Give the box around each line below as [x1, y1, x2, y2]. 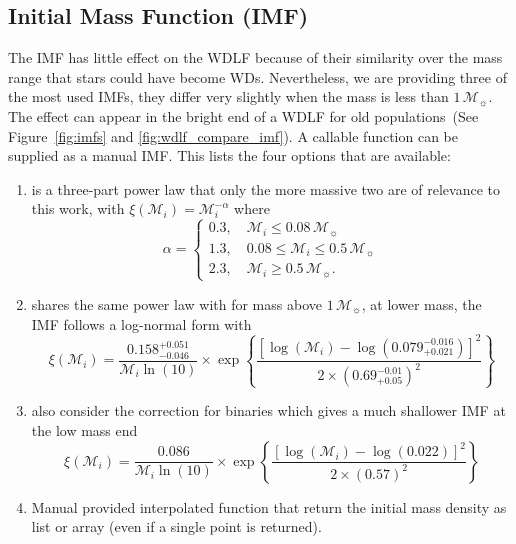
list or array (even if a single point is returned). [31, 516, 322, 537]
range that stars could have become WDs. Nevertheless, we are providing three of [8, 66, 507, 87]
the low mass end [31, 420, 138, 441]
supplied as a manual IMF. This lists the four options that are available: [8, 145, 451, 166]
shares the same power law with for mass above [31, 293, 322, 314]
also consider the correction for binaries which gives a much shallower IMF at [31, 400, 506, 421]
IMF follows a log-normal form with [31, 313, 252, 334]
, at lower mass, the [361, 293, 482, 314]
